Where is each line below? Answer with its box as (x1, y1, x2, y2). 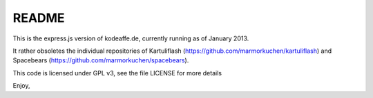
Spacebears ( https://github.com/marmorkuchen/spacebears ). (12, 56, 189, 64)
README (12, 10, 65, 25)
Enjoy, (12, 82, 30, 90)
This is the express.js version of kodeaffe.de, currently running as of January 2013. (12, 34, 249, 42)
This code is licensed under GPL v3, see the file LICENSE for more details (12, 69, 222, 77)
